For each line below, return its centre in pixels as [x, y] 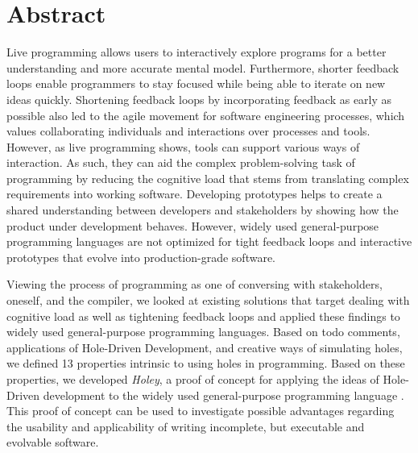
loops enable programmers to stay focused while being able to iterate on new [196, 83]
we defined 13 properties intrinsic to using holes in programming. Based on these [206, 363]
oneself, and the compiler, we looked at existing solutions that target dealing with [208, 300]
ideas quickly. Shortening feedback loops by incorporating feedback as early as [199, 99]
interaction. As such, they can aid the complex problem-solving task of [181, 162]
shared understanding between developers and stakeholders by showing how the [203, 210]
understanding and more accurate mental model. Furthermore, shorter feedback [203, 67]
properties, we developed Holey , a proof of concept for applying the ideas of [193, 379]
